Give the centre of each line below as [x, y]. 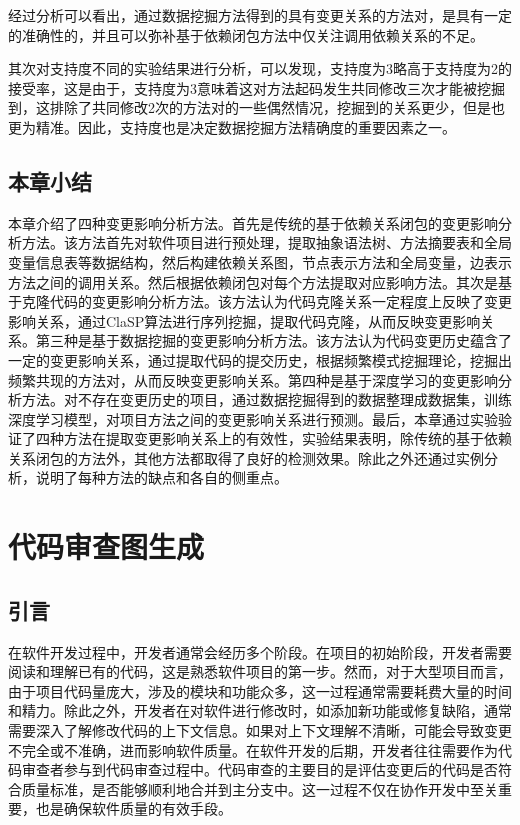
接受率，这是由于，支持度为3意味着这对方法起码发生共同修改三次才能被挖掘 [256, 87]
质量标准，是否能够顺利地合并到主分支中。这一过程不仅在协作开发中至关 [259, 788]
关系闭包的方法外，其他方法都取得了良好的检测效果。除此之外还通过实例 [246, 457]
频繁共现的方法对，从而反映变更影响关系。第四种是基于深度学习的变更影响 [253, 379]
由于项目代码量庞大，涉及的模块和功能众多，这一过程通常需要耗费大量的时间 [260, 690]
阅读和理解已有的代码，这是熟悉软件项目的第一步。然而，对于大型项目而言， [260, 671]
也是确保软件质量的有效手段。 [133, 808]
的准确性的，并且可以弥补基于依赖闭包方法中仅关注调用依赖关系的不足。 [246, 34]
